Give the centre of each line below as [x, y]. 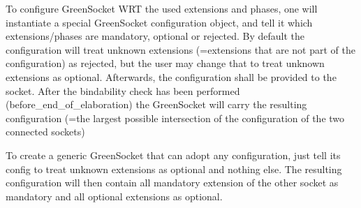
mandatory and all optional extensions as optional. [114, 196]
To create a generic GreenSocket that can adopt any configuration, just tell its [173, 155]
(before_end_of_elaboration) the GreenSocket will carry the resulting [156, 104]
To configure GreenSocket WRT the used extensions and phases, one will [162, 8]
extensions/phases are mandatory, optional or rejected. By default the [155, 36]
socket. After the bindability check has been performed [123, 90]
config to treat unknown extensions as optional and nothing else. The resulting [174, 169]
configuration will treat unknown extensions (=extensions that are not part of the [181, 49]
